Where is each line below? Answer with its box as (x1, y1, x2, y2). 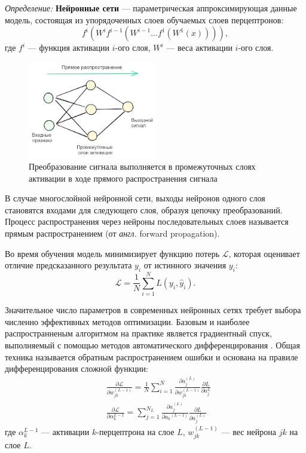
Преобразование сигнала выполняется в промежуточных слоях (29, 160, 256, 173)
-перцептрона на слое (96, 426, 175, 438)
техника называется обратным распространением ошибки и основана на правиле (5, 350, 298, 363)
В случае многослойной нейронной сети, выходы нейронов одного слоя (5, 192, 265, 204)
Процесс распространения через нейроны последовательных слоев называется (5, 215, 289, 228)
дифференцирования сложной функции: (5, 362, 148, 375)
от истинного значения (143, 259, 227, 271)
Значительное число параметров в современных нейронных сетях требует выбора (5, 304, 301, 316)
